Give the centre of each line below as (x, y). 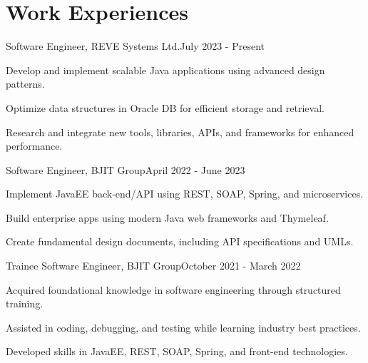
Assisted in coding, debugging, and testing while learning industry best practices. (183, 327)
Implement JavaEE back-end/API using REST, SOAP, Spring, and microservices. (185, 194)
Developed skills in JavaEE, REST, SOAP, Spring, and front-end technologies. (177, 351)
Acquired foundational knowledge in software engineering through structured (173, 289)
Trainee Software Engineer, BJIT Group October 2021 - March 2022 (153, 266)
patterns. (25, 84)
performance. (34, 146)
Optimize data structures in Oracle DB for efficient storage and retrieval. (165, 107)
